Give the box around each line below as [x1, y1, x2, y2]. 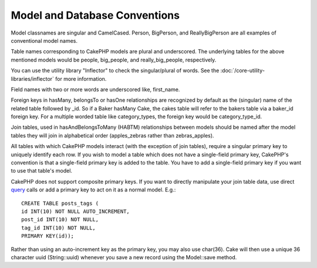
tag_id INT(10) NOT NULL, [21, 224, 96, 231]
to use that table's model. [11, 167, 73, 174]
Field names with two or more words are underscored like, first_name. [11, 85, 180, 93]
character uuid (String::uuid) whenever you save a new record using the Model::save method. [11, 253, 237, 260]
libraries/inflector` [11, 75, 54, 82]
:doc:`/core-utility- [220, 67, 265, 74]
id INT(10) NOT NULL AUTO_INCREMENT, [21, 208, 130, 215]
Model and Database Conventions [11, 9, 180, 22]
